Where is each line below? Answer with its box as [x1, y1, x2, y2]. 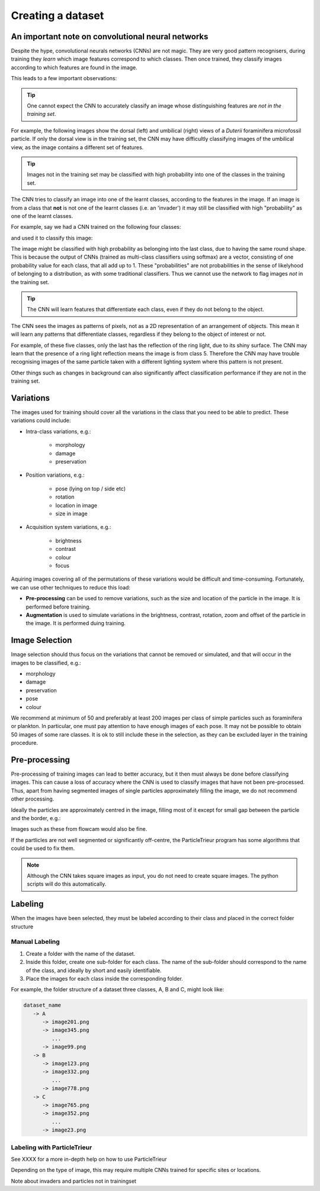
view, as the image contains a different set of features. [11, 143, 144, 151]
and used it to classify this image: [11, 234, 93, 241]
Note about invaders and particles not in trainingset [11, 1177, 136, 1184]
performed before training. [25, 603, 91, 610]
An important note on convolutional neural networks [11, 31, 209, 42]
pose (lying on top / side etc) [55, 485, 126, 492]
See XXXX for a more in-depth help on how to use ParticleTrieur [11, 1155, 167, 1162]
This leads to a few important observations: [11, 75, 117, 82]
